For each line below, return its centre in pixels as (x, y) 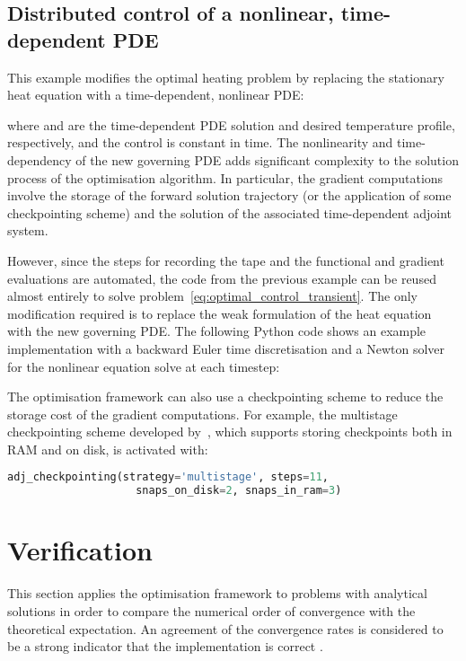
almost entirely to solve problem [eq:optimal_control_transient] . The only (212, 296)
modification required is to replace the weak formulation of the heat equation (220, 313)
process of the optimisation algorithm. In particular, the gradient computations (225, 177)
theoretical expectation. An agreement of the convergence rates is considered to (225, 628)
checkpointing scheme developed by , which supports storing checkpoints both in (230, 432)
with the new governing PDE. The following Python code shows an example (217, 331)
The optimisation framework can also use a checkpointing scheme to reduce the (225, 397)
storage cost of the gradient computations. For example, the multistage (202, 414)
